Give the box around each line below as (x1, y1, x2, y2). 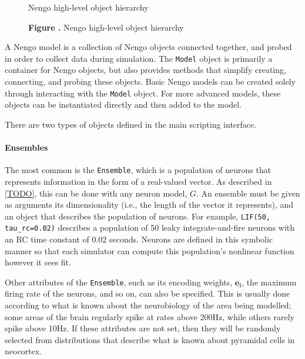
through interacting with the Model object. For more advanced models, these (5, 87, 281, 99)
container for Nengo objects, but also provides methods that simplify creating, (5, 64, 286, 76)
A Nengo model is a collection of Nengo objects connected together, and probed (5, 41, 292, 53)
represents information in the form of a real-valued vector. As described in (5, 175, 272, 187)
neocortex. (5, 345, 42, 357)
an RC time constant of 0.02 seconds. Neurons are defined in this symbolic (5, 233, 273, 245)
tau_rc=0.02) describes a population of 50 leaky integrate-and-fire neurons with (5, 221, 295, 234)
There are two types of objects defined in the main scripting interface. (5, 118, 257, 130)
